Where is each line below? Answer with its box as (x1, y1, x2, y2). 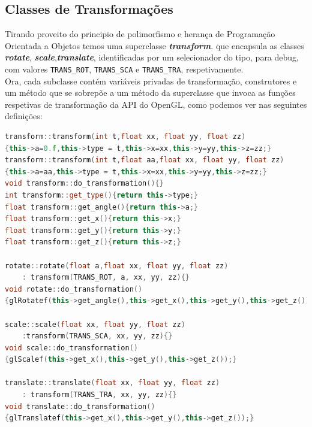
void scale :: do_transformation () (5, 343, 138, 352)
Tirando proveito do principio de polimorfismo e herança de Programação (5, 28, 275, 40)
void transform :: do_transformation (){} (5, 179, 164, 188)
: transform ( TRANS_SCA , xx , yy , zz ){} (22, 332, 173, 341)
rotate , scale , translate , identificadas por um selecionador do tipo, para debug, (5, 51, 299, 63)
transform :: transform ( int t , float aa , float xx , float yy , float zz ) (5, 156, 284, 165)
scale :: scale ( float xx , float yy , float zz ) (5, 320, 185, 329)
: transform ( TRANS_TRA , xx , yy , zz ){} (22, 390, 177, 399)
